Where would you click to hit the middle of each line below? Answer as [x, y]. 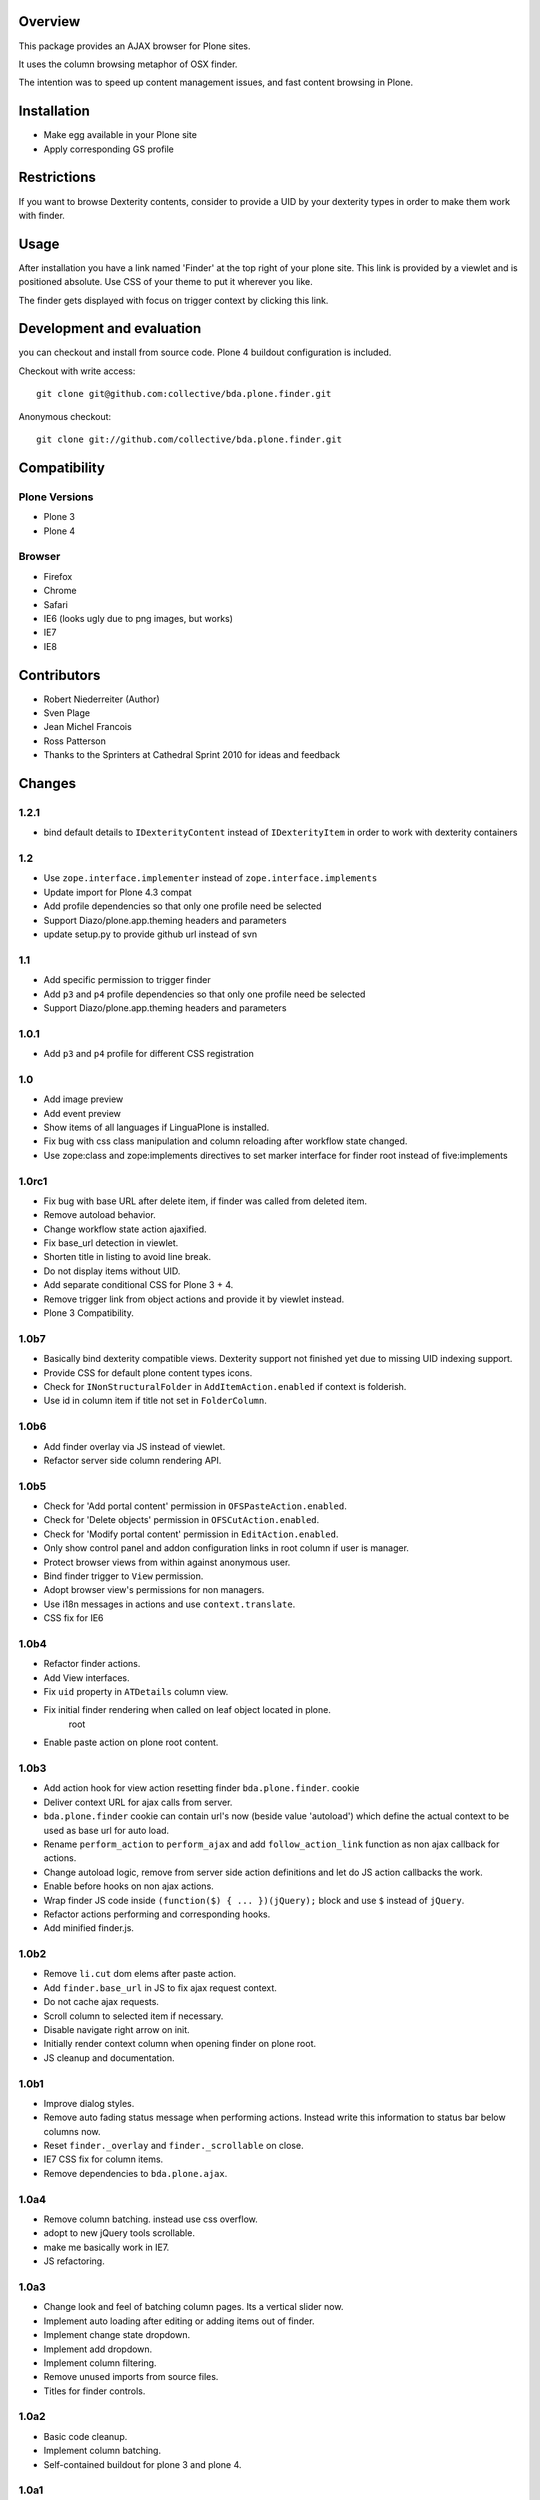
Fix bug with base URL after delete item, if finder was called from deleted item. [205, 1201]
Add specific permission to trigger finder [127, 980]
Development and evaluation [110, 328]
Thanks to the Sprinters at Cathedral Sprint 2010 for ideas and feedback [191, 755]
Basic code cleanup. [85, 2436]
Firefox [58, 576]
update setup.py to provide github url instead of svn [150, 934]
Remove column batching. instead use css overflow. [151, 2219]
